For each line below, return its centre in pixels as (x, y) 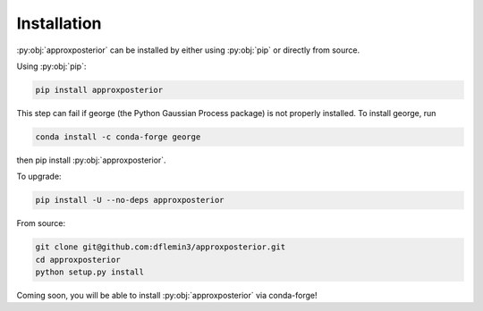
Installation (59, 23)
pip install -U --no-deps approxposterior (130, 200)
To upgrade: (39, 177)
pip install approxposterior (99, 90)
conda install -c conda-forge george (118, 137)
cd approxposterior (78, 260)
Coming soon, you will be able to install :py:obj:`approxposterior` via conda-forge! (167, 295)
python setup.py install (90, 272)
